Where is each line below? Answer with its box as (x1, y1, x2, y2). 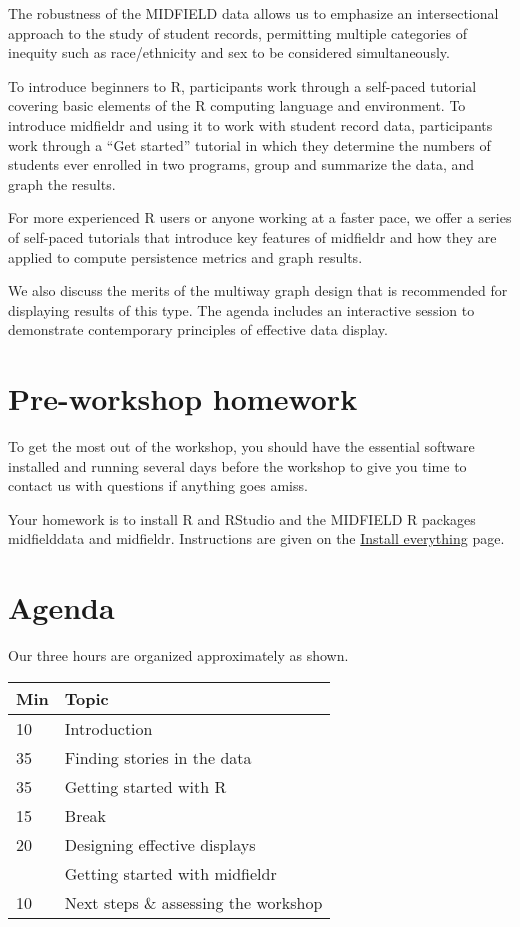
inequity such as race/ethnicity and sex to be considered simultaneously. (8, 42, 450, 63)
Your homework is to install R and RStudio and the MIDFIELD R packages (8, 508, 476, 529)
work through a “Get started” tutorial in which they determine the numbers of (8, 134, 491, 155)
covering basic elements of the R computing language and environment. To (8, 95, 466, 116)
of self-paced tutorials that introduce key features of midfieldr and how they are (8, 226, 497, 247)
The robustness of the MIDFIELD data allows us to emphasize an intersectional (8, 3, 499, 23)
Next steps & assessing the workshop (64, 890, 323, 914)
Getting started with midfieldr (64, 861, 277, 885)
